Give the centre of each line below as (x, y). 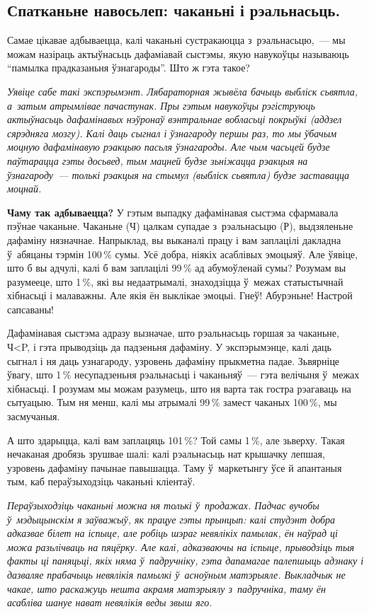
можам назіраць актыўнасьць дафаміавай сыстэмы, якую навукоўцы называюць (178, 53)
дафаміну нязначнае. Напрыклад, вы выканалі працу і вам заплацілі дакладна (174, 239)
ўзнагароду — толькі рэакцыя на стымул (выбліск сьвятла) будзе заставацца (178, 174)
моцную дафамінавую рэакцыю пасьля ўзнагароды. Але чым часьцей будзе (169, 147)
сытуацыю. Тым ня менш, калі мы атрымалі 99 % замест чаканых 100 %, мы (172, 402)
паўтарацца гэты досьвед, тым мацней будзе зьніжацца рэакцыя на (158, 160)
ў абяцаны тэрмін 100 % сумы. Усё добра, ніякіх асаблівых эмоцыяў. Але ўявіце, (182, 254)
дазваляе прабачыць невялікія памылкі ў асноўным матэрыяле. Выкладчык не (176, 574)
